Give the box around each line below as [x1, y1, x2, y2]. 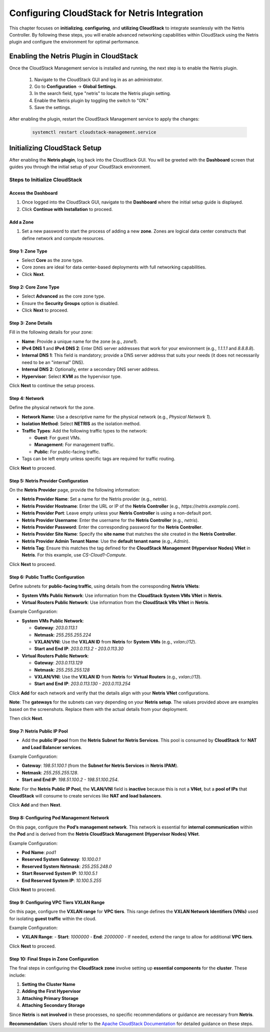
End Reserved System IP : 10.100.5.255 [21, 877, 102, 883]
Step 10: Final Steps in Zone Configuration [9, 955, 99, 962]
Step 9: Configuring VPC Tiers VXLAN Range [9, 899, 105, 905]
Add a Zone [9, 219, 34, 225]
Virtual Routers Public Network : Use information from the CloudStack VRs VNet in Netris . [21, 599, 209, 605]
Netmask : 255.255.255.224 [34, 631, 91, 637]
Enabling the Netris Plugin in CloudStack [9, 52, 138, 60]
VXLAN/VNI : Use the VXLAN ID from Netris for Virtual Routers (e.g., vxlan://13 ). [34, 673, 202, 679]
